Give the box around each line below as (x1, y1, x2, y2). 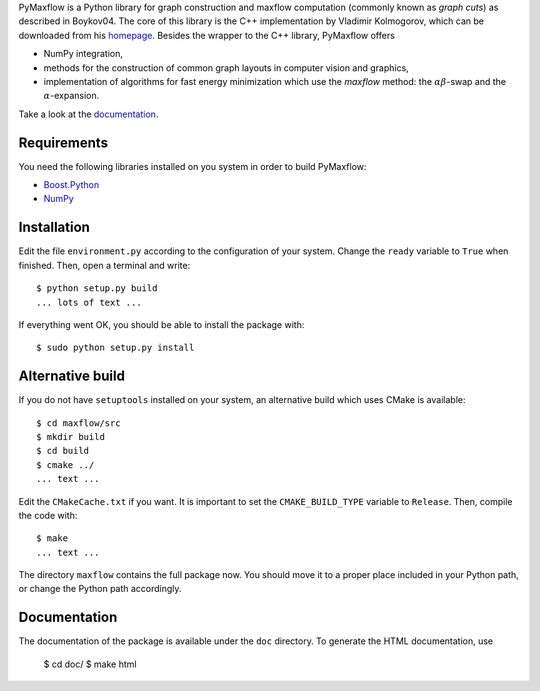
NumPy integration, (43, 48, 124, 60)
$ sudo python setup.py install (36, 342, 195, 354)
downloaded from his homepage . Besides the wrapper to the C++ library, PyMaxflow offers (18, 29, 395, 41)
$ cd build (36, 445, 90, 457)
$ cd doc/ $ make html (43, 658, 137, 670)
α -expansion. (43, 90, 100, 102)
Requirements (18, 134, 109, 151)
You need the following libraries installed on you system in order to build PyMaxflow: (18, 160, 367, 172)
